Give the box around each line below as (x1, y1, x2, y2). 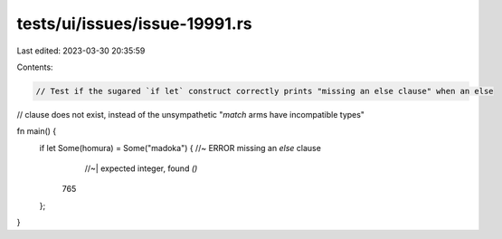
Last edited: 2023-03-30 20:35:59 (16, 45, 146, 56)
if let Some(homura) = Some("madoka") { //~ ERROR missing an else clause (39, 142, 321, 153)
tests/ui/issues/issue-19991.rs (16, 14, 252, 33)
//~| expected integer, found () (84, 163, 198, 174)
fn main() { (16, 126, 57, 137)
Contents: (16, 62, 53, 72)
